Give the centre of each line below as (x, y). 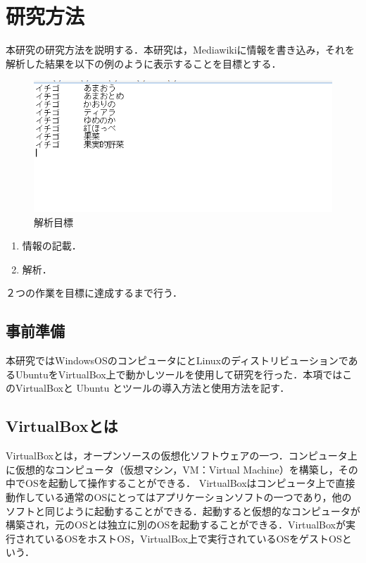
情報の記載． (52, 246)
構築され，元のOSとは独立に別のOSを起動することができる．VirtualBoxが (176, 525)
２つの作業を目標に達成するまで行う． (94, 293)
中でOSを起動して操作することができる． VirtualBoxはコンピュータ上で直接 (181, 483)
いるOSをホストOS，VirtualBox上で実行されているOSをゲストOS (193, 538)
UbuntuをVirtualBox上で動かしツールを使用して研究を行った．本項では (179, 374)
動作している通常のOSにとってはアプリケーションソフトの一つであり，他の (179, 496)
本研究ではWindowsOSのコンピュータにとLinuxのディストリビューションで (177, 360)
